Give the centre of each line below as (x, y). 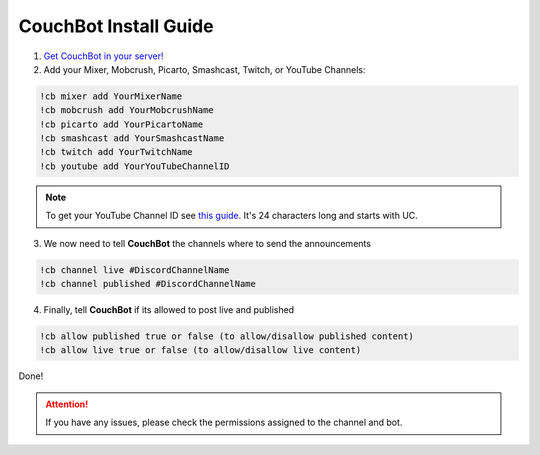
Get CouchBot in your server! (103, 56)
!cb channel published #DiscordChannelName (148, 284)
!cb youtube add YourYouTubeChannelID (134, 166)
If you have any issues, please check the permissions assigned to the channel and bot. (224, 422)
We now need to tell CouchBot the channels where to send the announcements (207, 243)
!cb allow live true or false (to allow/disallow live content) (200, 350)
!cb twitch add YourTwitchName (116, 152)
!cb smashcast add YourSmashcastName (132, 138)
